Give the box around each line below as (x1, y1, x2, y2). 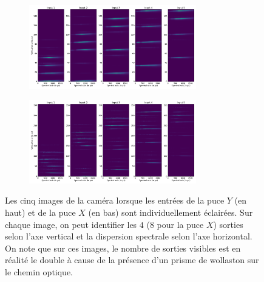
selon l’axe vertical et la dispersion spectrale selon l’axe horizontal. (5, 230, 252, 242)
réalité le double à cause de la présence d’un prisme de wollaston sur (5, 253, 259, 266)
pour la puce (157, 218, 204, 230)
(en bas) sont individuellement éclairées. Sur (88, 205, 253, 218)
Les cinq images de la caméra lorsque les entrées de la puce (5, 194, 225, 207)
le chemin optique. (5, 265, 73, 278)
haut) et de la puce (5, 205, 76, 218)
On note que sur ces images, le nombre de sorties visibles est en (5, 241, 241, 254)
